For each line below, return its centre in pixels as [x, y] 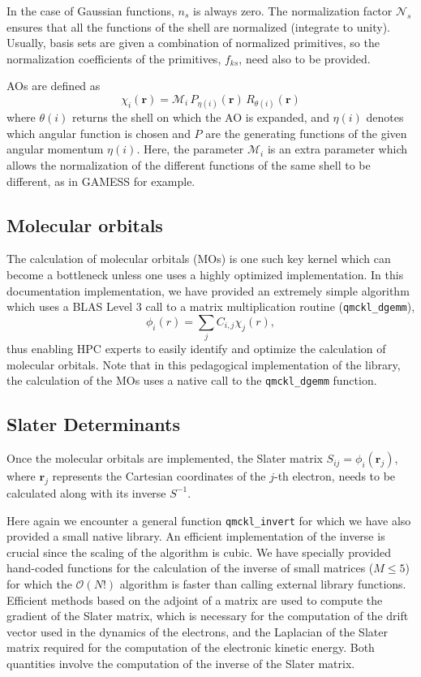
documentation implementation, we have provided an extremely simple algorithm [208, 290]
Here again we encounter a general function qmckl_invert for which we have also [209, 520]
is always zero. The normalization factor [293, 11]
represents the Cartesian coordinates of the [159, 476]
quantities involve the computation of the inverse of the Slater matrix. [181, 663]
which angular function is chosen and [99, 133]
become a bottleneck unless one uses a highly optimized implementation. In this [205, 274]
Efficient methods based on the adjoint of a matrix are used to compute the [195, 599]
